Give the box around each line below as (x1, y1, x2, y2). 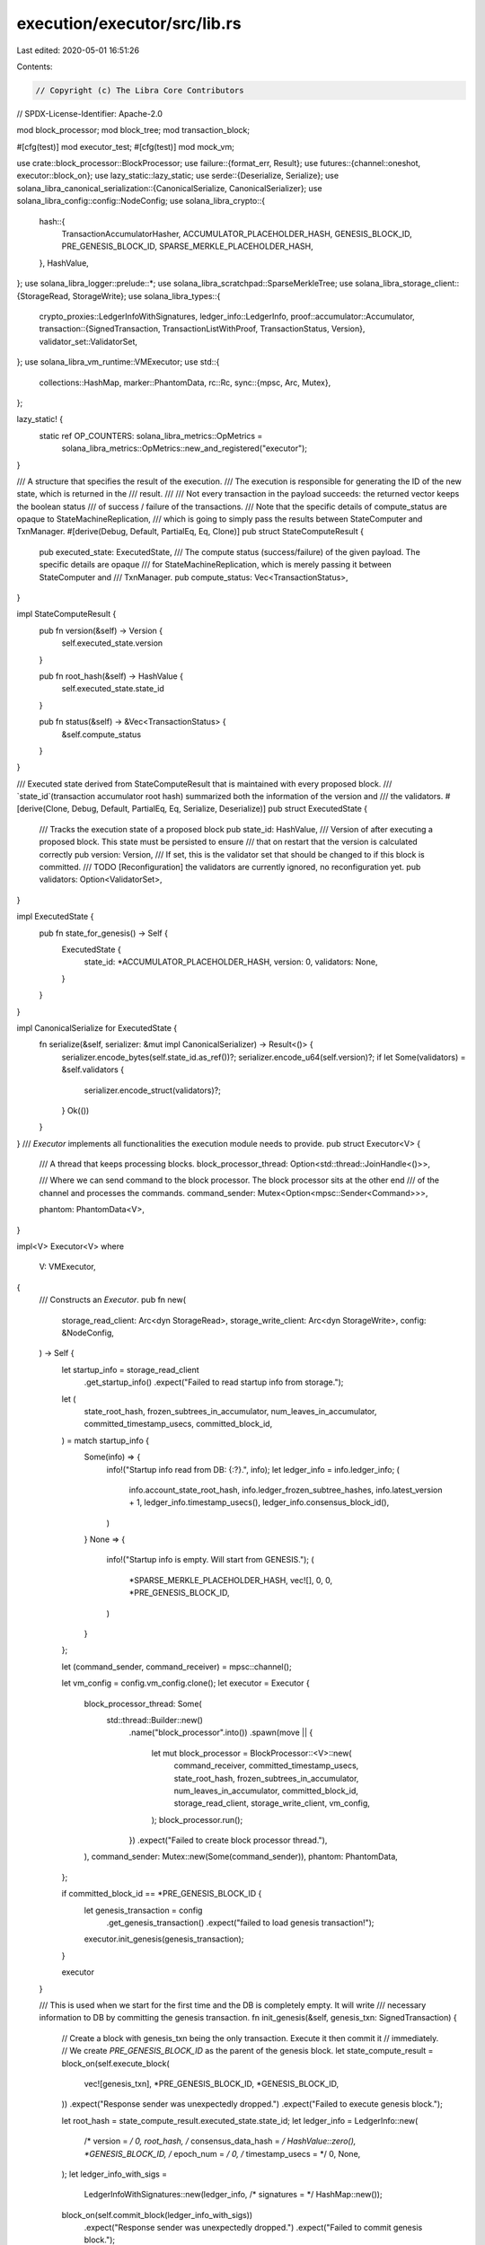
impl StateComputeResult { (16, 609, 117, 620)
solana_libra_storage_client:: (355, 278, 460, 289)
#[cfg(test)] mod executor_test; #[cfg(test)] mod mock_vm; (16, 141, 235, 152)
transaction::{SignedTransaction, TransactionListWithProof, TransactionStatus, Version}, (39, 323, 366, 334)
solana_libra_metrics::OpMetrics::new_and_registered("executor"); (61, 443, 308, 453)
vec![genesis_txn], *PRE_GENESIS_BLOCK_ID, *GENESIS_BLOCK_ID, (84, 2078, 339, 2089)
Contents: (16, 61, 53, 72)
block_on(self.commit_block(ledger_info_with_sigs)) (61, 2209, 253, 2220)
